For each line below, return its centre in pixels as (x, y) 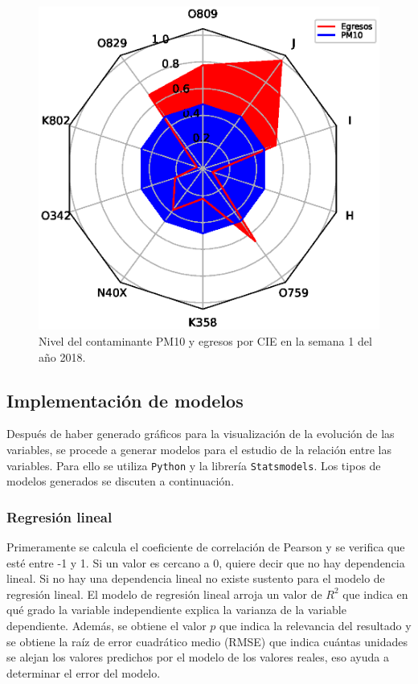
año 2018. (62, 356)
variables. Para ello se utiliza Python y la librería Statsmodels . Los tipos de (194, 465)
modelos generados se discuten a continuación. (121, 481)
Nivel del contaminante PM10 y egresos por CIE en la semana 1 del (205, 340)
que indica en (375, 594)
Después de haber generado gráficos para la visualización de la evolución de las (201, 434)
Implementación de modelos (125, 400)
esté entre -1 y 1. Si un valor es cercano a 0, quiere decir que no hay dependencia (206, 562)
